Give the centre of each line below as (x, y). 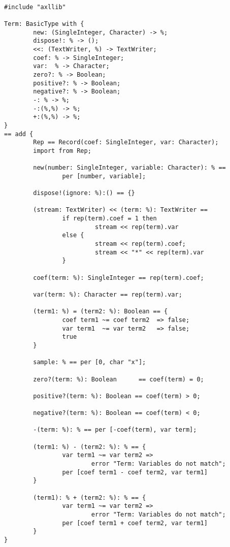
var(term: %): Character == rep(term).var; (108, 294)
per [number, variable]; (104, 176)
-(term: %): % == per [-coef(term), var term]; (115, 430)
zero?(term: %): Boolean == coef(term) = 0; (119, 379)
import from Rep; (62, 151)
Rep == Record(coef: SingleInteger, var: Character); (126, 142)
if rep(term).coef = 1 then (109, 219)
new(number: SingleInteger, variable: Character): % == (129, 168)
